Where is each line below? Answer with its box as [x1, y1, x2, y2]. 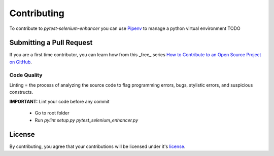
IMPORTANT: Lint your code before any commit [9, 98, 110, 104]
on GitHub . [9, 59, 32, 65]
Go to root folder [35, 110, 70, 116]
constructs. [9, 89, 33, 95]
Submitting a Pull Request [9, 38, 93, 47]
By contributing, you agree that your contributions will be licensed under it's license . [9, 143, 186, 149]
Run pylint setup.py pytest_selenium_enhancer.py [35, 117, 139, 123]
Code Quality [9, 71, 43, 79]
